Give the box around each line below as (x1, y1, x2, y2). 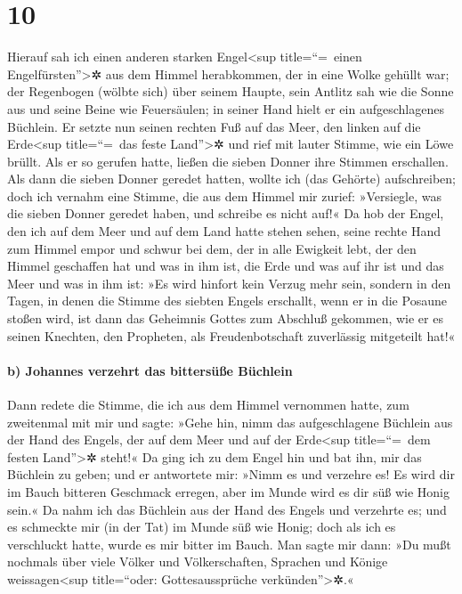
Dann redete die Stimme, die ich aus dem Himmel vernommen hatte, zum (7, 395, 409, 414)
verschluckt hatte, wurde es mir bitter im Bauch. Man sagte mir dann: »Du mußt (7, 534, 451, 553)
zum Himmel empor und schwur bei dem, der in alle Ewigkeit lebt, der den (7, 239, 417, 257)
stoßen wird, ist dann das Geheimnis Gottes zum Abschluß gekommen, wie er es (7, 309, 443, 328)
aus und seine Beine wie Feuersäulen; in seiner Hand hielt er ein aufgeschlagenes (7, 99, 444, 118)
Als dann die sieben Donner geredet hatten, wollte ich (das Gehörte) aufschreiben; (7, 169, 456, 188)
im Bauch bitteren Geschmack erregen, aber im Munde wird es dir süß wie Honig (7, 482, 450, 500)
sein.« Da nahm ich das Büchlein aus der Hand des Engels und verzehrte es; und (7, 500, 447, 518)
